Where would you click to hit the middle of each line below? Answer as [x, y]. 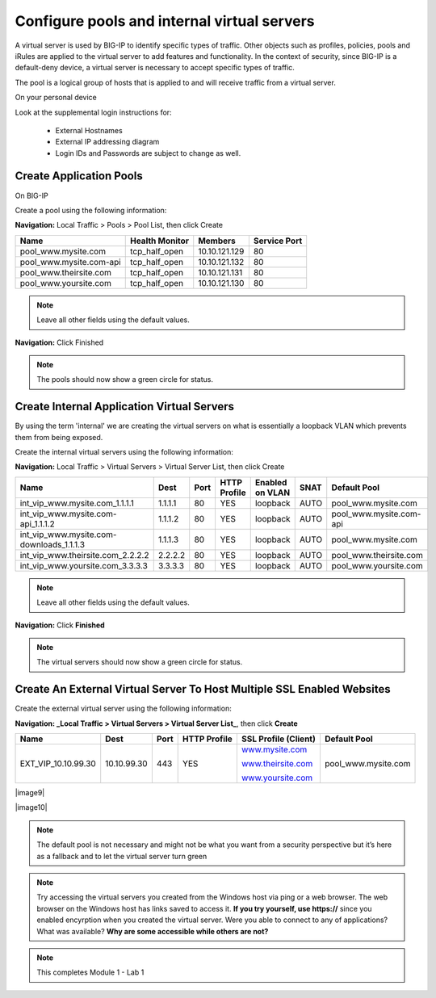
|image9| [30, 793]
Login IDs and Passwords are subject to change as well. [148, 153]
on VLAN [272, 493]
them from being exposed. [59, 437]
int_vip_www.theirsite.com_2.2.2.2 [84, 555]
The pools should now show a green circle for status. [125, 379]
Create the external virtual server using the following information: [123, 709]
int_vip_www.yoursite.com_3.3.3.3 [84, 565]
